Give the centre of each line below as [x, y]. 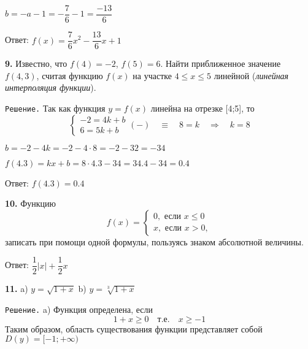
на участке [152, 75]
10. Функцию [31, 203]
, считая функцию [70, 75]
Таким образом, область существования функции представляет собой [134, 328]
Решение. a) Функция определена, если [79, 309]
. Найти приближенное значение [221, 63]
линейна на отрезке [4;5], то [202, 108]
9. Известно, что [36, 63]
